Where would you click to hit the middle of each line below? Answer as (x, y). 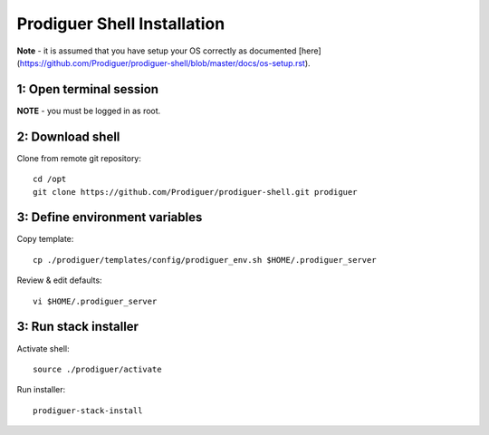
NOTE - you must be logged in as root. (89, 111)
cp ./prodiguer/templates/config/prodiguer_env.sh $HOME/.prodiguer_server (205, 260)
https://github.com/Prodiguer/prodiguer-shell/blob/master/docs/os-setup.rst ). (165, 63)
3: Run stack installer (78, 327)
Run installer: (41, 390)
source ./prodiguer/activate (97, 369)
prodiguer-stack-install (88, 411)
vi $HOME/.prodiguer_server (95, 301)
